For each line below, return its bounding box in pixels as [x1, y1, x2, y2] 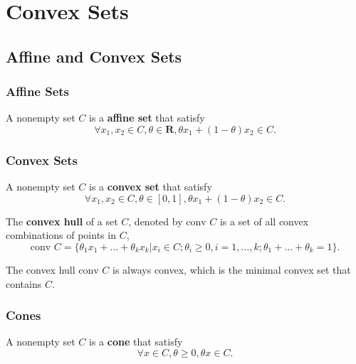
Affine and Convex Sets [6, 45, 182, 67]
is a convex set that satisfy [89, 179, 212, 194]
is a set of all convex [219, 213, 309, 228]
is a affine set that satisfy [89, 110, 205, 125]
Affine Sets [6, 82, 70, 100]
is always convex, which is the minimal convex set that [112, 262, 351, 277]
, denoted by [128, 213, 183, 228]
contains [6, 276, 42, 291]
